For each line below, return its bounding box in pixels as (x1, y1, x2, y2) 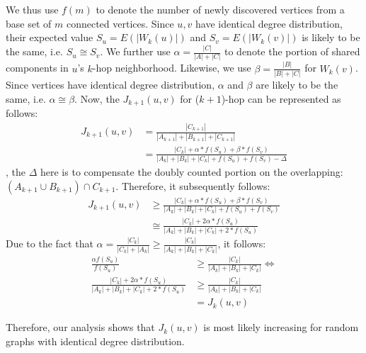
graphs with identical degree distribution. (6, 333, 185, 348)
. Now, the (74, 91, 120, 106)
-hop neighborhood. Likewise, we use (92, 60, 251, 75)
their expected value (6, 30, 93, 45)
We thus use (6, 2, 59, 16)
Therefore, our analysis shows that (6, 320, 155, 335)
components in (6, 60, 69, 75)
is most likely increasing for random (203, 320, 359, 335)
